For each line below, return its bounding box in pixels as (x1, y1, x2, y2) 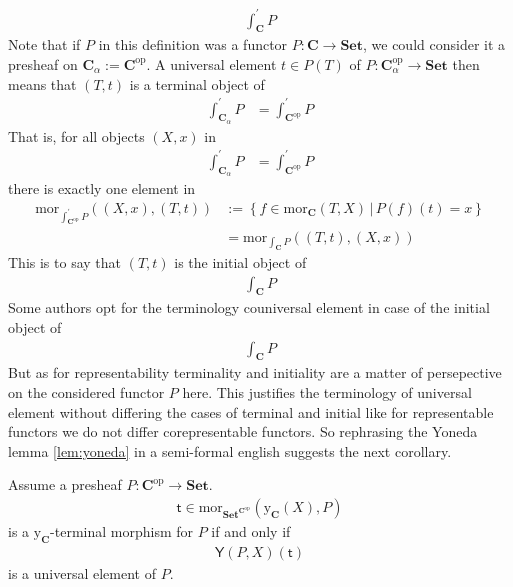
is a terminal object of (129, 73, 265, 94)
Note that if (8, 34, 81, 55)
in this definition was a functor (98, 34, 288, 55)
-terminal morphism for (50, 520, 194, 541)
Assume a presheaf (8, 474, 122, 495)
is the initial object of (174, 251, 307, 272)
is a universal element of (8, 562, 156, 583)
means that (8, 73, 77, 94)
